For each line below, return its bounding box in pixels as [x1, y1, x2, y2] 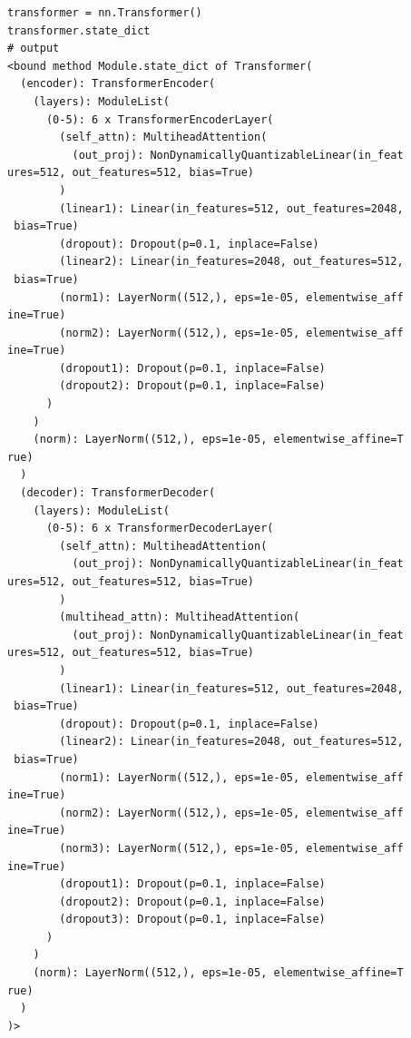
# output [6, 42, 60, 55]
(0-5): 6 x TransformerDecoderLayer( [45, 522, 274, 535]
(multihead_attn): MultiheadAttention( [59, 611, 300, 624]
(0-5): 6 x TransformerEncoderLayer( [45, 113, 274, 126]
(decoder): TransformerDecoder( [20, 486, 216, 500]
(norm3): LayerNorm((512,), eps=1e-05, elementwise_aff [59, 841, 404, 855]
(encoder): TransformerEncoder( [20, 77, 216, 91]
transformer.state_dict [6, 24, 151, 37]
